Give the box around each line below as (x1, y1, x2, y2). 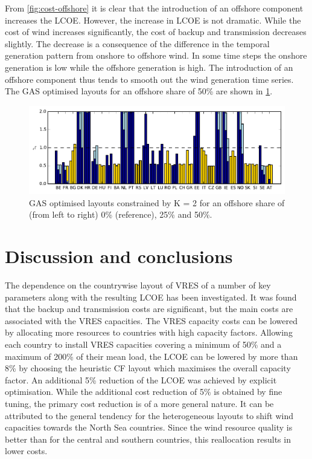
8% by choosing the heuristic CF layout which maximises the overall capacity (5, 362, 291, 374)
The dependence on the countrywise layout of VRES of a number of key (5, 279, 271, 291)
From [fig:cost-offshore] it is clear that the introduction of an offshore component (5, 2, 304, 14)
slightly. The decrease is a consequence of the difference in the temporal (5, 37, 270, 50)
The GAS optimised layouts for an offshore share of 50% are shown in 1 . (5, 85, 273, 97)
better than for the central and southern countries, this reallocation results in (5, 432, 291, 445)
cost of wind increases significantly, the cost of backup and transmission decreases (5, 25, 307, 38)
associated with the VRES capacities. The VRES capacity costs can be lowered (5, 314, 298, 327)
